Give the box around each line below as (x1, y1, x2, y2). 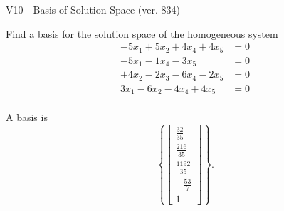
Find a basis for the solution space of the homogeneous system (6, 26, 278, 41)
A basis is (6, 110, 48, 125)
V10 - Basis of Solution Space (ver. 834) (6, 2, 180, 16)
